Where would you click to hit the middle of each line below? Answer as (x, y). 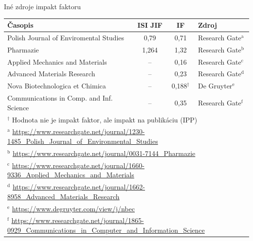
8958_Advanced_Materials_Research (63, 196)
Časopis (20, 25)
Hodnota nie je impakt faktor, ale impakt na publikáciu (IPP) (105, 119)
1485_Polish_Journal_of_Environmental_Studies (83, 141)
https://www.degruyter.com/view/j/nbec (73, 208)
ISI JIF (150, 25)
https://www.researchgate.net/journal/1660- (78, 165)
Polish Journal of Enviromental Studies (66, 37)
